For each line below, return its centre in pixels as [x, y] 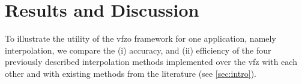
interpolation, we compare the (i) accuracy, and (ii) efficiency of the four [138, 50]
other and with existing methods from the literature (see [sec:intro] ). [131, 73]
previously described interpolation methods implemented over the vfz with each [151, 62]
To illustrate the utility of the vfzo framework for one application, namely [140, 38]
